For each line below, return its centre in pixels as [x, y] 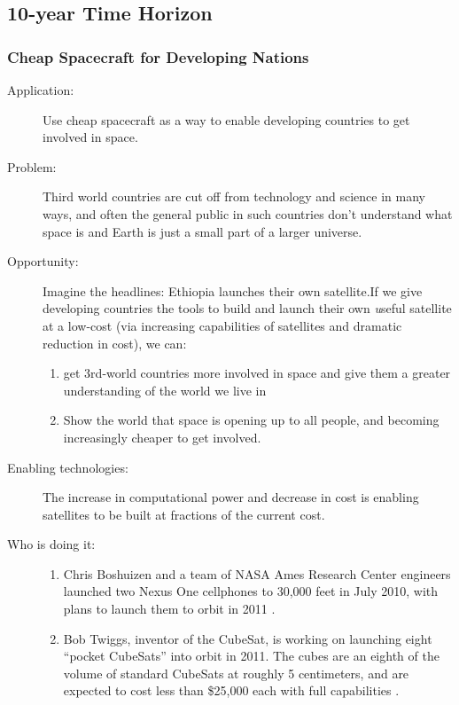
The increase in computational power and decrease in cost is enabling [231, 497]
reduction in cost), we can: [115, 343]
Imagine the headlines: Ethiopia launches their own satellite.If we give [233, 290]
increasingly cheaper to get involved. [162, 437]
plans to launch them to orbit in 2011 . [169, 609]
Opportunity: [43, 261]
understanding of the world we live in [165, 390]
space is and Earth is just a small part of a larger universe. [202, 231]
